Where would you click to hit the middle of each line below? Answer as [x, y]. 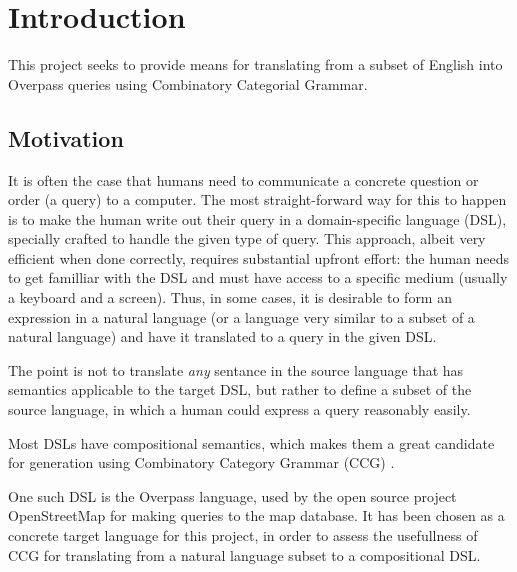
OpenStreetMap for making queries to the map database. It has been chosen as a [256, 515]
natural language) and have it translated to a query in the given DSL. [222, 336]
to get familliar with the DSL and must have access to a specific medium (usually [258, 277]
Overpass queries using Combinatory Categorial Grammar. [188, 83]
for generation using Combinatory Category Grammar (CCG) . [201, 462]
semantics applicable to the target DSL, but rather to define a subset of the [240, 389]
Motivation [66, 137]
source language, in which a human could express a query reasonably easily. [239, 409]
